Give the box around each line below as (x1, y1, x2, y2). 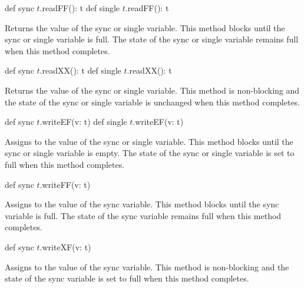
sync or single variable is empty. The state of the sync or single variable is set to (5, 147, 295, 159)
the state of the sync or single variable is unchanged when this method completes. (5, 95, 300, 108)
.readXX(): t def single (39, 64, 121, 77)
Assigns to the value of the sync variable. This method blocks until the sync (5, 198, 279, 210)
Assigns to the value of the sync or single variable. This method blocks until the (5, 135, 293, 147)
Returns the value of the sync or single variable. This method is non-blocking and (5, 84, 300, 96)
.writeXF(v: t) (39, 240, 91, 253)
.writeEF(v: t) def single (39, 115, 127, 128)
